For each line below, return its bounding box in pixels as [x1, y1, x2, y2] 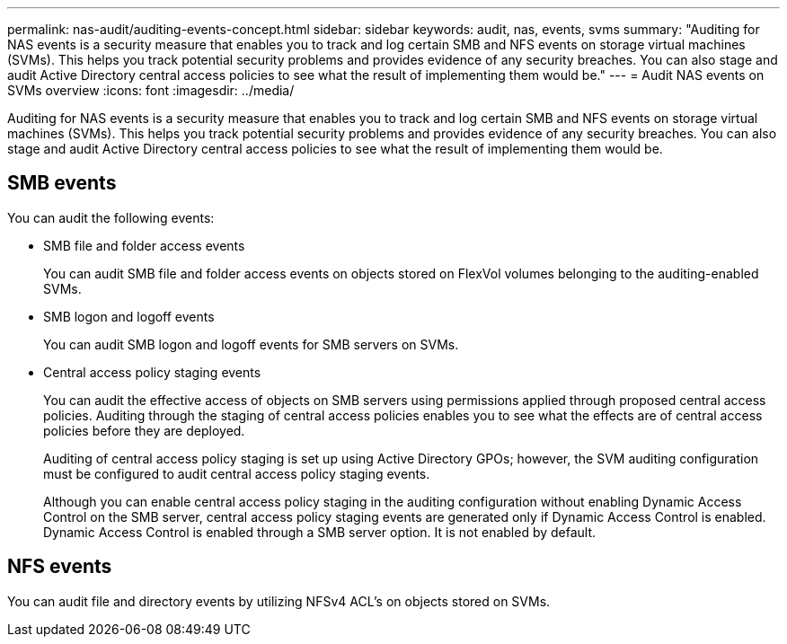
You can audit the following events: [7, 209, 215, 225]
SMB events [7, 172, 117, 195]
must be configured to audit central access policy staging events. [43, 465, 430, 481]
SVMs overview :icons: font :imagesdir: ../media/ [7, 83, 295, 98]
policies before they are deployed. [43, 422, 245, 438]
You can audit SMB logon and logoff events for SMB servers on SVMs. [43, 336, 459, 352]
